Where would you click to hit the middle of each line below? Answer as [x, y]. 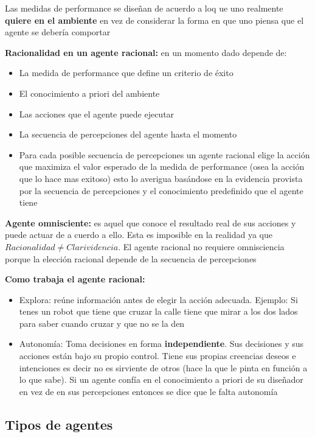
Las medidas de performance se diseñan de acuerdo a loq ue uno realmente [144, 8]
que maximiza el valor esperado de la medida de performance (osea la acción [162, 166]
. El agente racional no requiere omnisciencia [201, 246]
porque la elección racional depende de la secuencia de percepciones [131, 258]
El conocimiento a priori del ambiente [89, 93]
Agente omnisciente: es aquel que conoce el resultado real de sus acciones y [151, 222]
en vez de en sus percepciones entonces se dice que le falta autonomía [148, 391]
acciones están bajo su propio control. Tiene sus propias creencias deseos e [157, 356]
